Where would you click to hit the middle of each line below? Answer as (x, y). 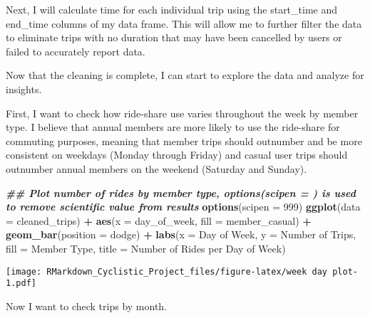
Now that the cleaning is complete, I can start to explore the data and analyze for (185, 75)
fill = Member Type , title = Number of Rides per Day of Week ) (146, 248)
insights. (24, 89)
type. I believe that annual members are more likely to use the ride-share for (173, 127)
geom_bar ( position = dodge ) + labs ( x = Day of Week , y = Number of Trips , (181, 234)
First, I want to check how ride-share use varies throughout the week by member (182, 113)
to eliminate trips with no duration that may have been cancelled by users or (174, 37)
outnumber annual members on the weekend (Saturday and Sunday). (156, 168)
